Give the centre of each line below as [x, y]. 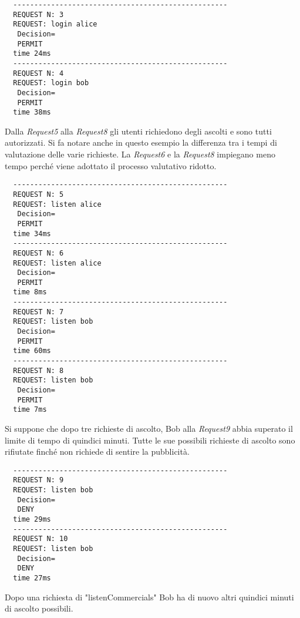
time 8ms [30, 292]
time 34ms [32, 234]
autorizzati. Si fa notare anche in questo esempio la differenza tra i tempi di [141, 142]
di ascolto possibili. [39, 608]
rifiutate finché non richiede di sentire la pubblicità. [97, 451]
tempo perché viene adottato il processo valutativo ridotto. [111, 165]
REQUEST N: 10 [41, 539]
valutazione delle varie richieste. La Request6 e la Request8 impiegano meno [140, 154]
